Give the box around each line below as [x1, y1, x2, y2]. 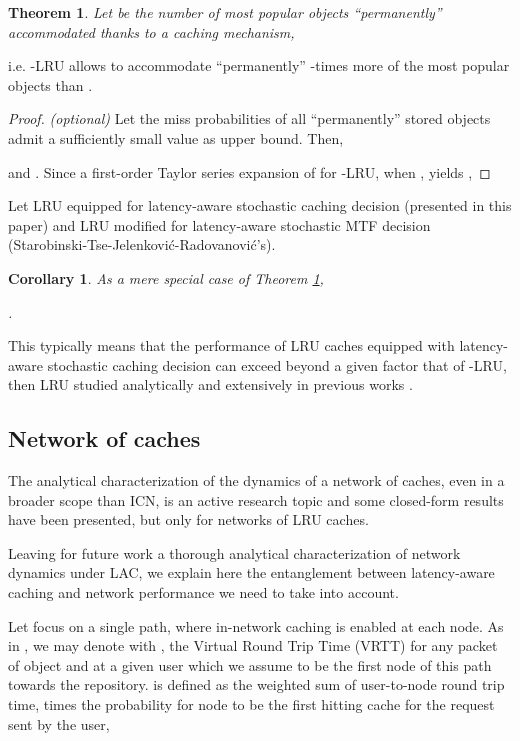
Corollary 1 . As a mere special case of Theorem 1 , [8, 267, 324, 288]
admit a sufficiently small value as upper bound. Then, [8, 127, 344, 148]
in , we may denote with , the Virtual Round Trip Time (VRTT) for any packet [8, 635, 498, 656]
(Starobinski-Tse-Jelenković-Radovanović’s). [8, 234, 276, 255]
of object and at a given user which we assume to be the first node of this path [8, 654, 492, 675]
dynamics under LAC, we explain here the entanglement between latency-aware [8, 562, 495, 583]
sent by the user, [8, 713, 110, 734]
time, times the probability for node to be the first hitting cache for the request [8, 694, 495, 715]
